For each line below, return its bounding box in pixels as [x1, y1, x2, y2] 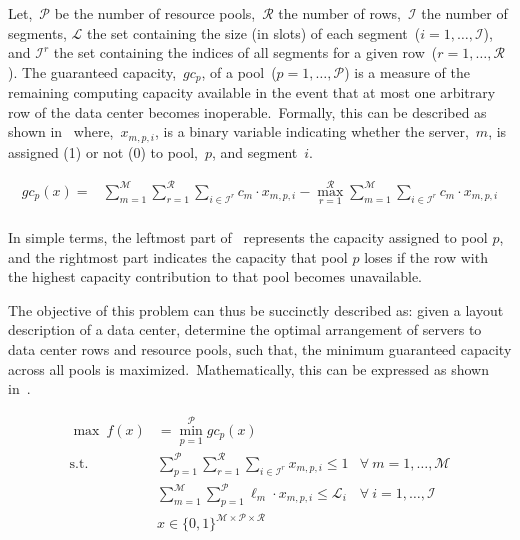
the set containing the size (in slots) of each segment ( [86, 22, 421, 43]
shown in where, [8, 121, 114, 142]
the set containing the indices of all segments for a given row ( [53, 42, 438, 63]
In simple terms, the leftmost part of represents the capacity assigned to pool [8, 226, 488, 247]
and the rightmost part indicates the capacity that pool [8, 246, 348, 267]
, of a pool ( [201, 61, 277, 82]
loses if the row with [364, 246, 488, 267]
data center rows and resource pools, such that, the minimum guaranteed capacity [8, 338, 512, 359]
